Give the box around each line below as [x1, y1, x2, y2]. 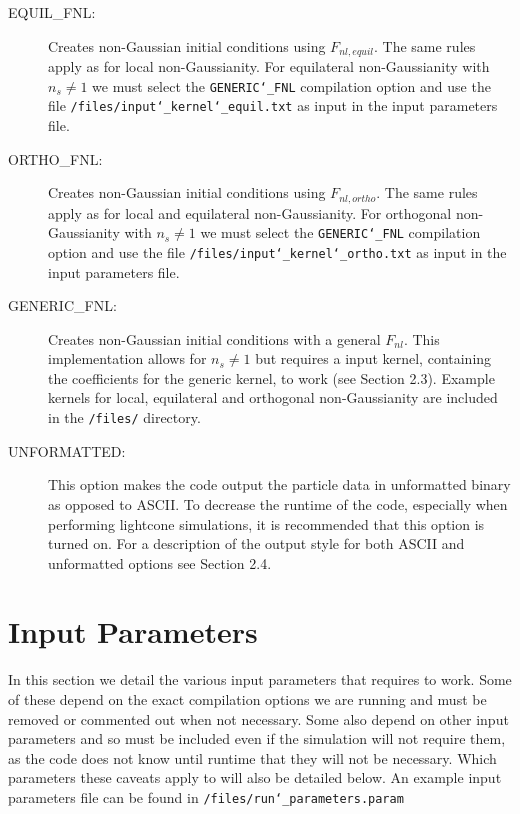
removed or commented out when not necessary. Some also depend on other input [8, 708, 509, 729]
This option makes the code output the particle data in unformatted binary [48, 474, 511, 495]
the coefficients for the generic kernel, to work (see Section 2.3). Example [48, 367, 495, 388]
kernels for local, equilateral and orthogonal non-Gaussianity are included [48, 387, 498, 408]
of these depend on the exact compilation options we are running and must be [8, 689, 487, 709]
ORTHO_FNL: [8, 148, 103, 169]
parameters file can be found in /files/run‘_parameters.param [8, 786, 404, 807]
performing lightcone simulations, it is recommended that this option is [48, 513, 485, 534]
